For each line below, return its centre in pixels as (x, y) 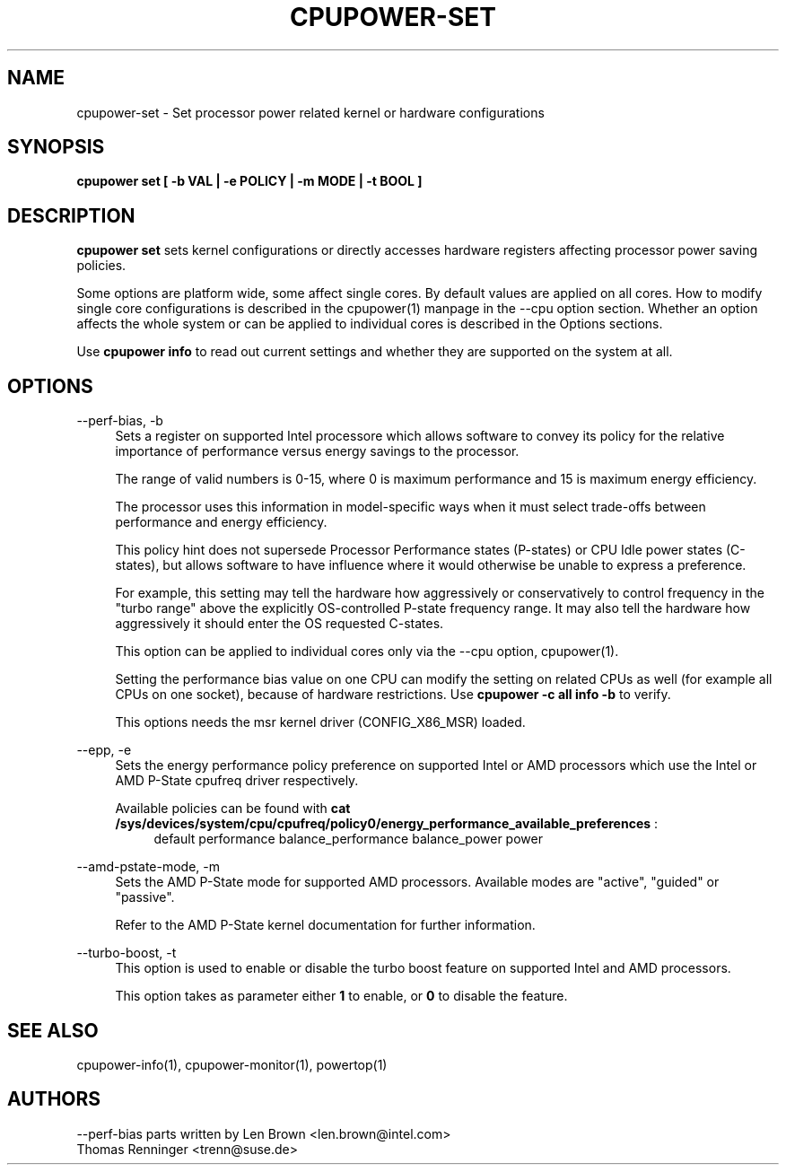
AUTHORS (54, 1099)
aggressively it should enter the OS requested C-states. (279, 624)
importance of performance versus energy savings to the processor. (317, 451)
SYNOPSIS (56, 147)
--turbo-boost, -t (127, 953)
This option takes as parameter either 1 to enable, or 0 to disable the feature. (341, 996)
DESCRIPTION (71, 215)
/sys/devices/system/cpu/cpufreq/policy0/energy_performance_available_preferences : (387, 824)
